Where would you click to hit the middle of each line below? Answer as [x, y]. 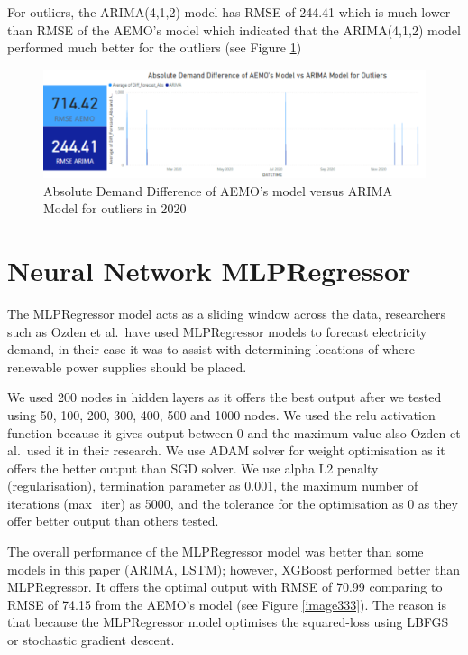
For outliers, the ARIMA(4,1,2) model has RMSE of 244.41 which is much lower [229, 12]
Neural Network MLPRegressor [209, 271]
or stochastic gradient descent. [91, 640]
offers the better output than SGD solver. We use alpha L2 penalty [193, 468]
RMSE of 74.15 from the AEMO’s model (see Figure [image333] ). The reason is [227, 604]
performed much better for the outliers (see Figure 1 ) [155, 47]
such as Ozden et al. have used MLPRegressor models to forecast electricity [217, 331]
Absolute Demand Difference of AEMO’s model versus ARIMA [218, 190]
